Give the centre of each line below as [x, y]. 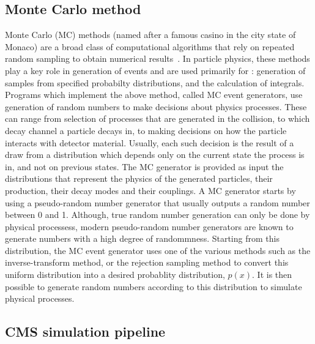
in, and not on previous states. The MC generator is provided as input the [144, 166]
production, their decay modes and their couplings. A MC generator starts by [150, 190]
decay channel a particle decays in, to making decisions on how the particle [146, 130]
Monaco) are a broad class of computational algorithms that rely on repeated [150, 46]
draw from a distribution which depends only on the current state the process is [155, 155]
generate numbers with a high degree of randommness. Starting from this [142, 238]
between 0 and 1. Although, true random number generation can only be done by [157, 215]
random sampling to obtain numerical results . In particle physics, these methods [157, 58]
